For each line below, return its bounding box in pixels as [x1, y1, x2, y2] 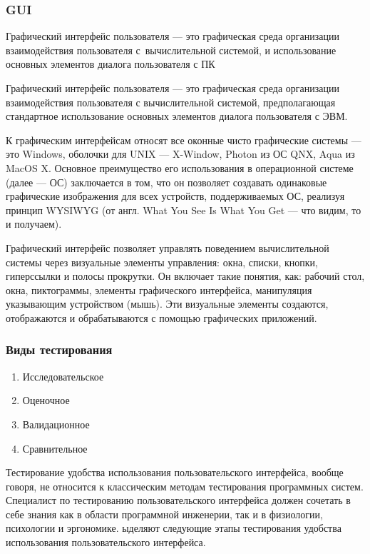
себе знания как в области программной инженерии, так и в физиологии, [6, 506, 323, 521]
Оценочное [22, 393, 70, 408]
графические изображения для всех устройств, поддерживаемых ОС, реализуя [6, 188, 345, 203]
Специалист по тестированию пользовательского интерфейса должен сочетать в [6, 493, 351, 508]
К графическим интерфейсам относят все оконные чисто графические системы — [6, 132, 361, 147]
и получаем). [6, 216, 62, 231]
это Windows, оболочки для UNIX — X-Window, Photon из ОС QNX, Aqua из [6, 146, 355, 161]
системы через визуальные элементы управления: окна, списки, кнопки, [6, 254, 318, 269]
